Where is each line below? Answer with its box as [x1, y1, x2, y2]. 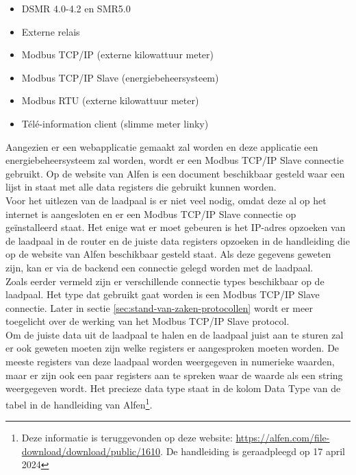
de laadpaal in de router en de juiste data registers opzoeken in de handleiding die [5, 233, 350, 247]
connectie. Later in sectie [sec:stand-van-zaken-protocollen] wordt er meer [5, 300, 313, 315]
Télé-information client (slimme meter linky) [21, 116, 209, 130]
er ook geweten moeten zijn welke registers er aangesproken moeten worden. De [5, 341, 340, 355]
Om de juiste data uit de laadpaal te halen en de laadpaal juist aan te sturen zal [5, 327, 344, 341]
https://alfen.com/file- [236, 430, 330, 445]
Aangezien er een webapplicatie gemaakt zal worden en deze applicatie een [5, 139, 318, 154]
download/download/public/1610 [21, 443, 161, 458]
